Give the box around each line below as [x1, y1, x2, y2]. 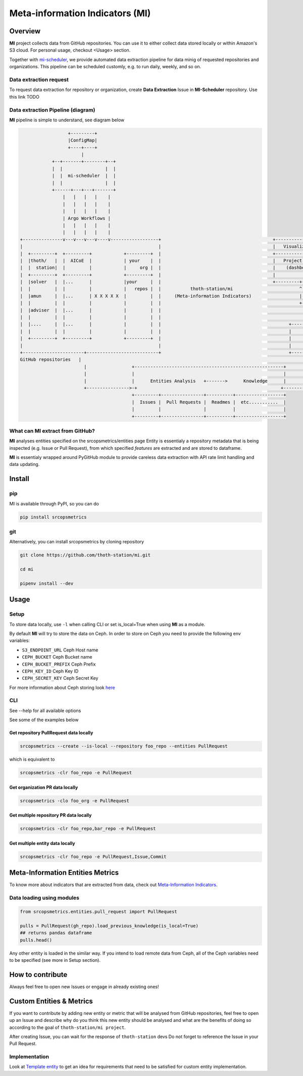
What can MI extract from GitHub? [9, 427, 95, 434]
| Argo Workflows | [62, 215, 111, 221]
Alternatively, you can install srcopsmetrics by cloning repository [9, 539, 144, 545]
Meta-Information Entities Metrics [9, 868, 119, 877]
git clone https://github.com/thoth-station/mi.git [20, 552, 151, 558]
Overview [9, 27, 41, 35]
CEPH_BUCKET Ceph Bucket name [22, 654, 92, 660]
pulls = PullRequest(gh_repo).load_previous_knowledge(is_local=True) [20, 923, 199, 928]
